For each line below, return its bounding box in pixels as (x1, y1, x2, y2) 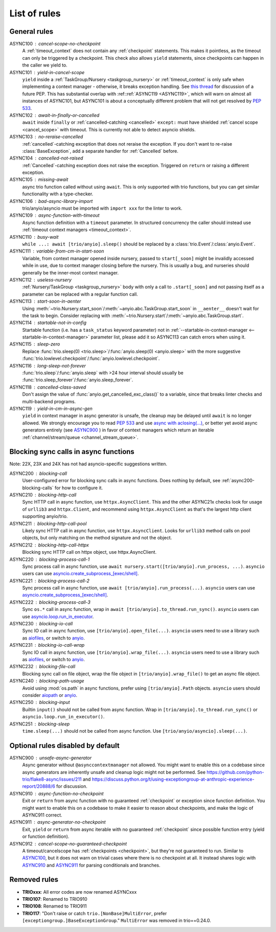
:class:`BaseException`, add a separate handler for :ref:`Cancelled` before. (22, 148, 179, 154)
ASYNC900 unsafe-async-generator (9, 755, 92, 761)
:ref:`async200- (221, 478, 255, 484)
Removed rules (9, 875, 59, 884)
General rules (9, 27, 54, 36)
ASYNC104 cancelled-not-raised (9, 155, 83, 161)
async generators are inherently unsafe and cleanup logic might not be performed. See (22, 769, 206, 775)
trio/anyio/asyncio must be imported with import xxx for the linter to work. (22, 205, 182, 212)
